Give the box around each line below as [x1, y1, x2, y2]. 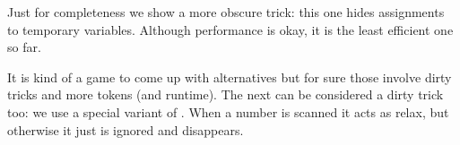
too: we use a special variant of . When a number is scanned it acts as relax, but [7, 102, 449, 121]
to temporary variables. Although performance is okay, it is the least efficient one [7, 20, 454, 38]
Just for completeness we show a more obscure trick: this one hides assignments [7, 3, 445, 21]
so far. [7, 38, 41, 56]
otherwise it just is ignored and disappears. [7, 120, 244, 139]
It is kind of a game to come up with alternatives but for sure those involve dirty [7, 67, 452, 86]
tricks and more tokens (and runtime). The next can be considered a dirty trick [7, 85, 444, 104]
